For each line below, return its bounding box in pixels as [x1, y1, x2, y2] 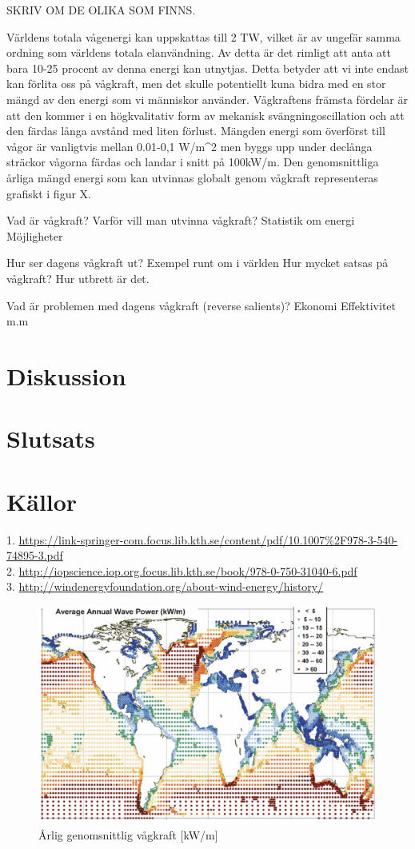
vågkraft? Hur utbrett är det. [6, 269, 150, 286]
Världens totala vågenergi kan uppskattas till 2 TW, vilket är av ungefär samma [6, 28, 401, 45]
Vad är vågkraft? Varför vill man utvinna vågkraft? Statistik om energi [6, 212, 355, 229]
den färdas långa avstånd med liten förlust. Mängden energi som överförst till [6, 122, 385, 139]
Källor [6, 484, 78, 517]
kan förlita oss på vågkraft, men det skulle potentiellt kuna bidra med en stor [6, 75, 386, 92]
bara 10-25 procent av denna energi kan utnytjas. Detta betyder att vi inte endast [6, 59, 409, 76]
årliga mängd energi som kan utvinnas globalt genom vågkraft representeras [6, 169, 378, 185]
